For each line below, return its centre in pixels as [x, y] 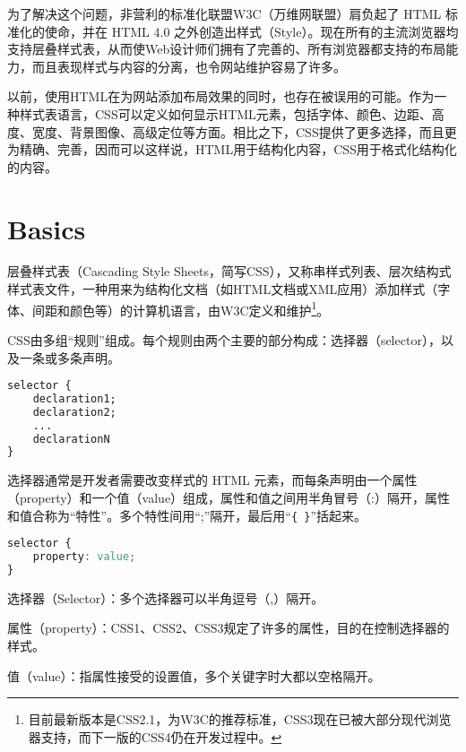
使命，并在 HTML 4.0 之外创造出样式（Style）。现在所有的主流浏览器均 [251, 31]
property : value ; [84, 557]
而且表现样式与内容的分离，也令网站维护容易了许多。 [189, 66]
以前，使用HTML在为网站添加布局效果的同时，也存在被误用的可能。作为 [221, 96]
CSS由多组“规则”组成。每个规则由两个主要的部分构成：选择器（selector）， [224, 339]
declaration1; [74, 398]
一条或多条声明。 [69, 357]
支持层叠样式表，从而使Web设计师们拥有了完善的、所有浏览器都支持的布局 [227, 49]
